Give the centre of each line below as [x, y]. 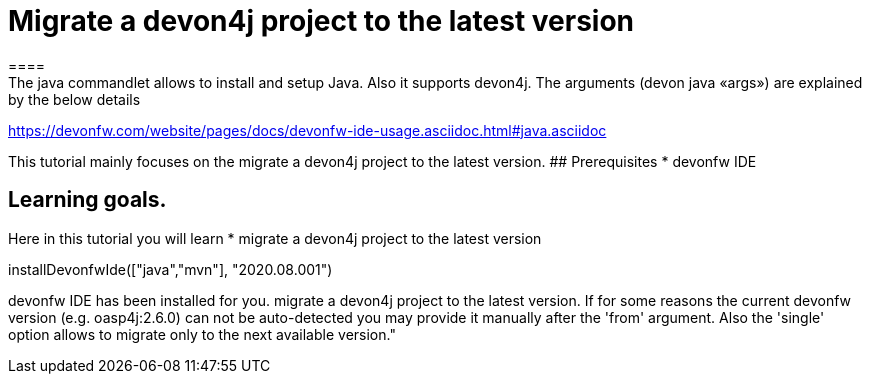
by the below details [74, 99]
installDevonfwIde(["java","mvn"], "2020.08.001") [170, 269]
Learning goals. [87, 200]
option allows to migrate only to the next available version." [202, 334]
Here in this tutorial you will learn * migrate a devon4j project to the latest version [275, 238]
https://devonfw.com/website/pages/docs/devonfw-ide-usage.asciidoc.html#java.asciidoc [307, 130]
